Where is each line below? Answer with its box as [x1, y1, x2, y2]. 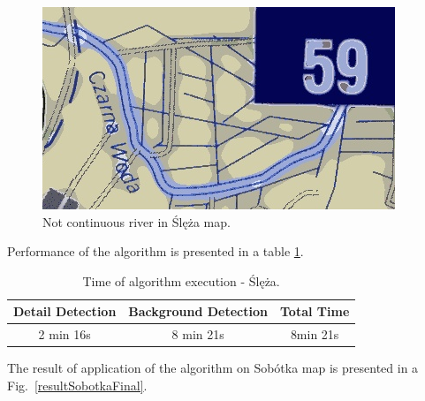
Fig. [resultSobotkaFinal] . [7, 375, 148, 394]
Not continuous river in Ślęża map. [42, 212, 231, 231]
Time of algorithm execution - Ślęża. [82, 271, 280, 290]
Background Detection [128, 302, 268, 321]
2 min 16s [38, 325, 91, 344]
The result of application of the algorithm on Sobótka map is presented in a [7, 359, 419, 377]
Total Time [280, 302, 350, 321]
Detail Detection [13, 302, 117, 321]
